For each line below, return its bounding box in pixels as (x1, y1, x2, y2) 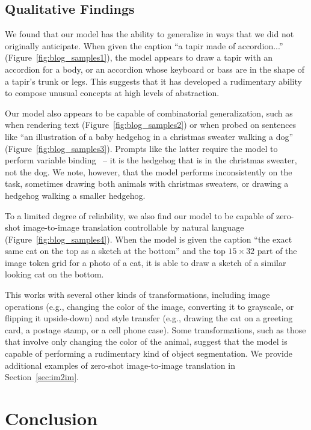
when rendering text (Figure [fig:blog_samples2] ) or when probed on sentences (5, 118, 297, 131)
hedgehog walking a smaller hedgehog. (5, 189, 146, 201)
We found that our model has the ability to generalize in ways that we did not (5, 28, 294, 40)
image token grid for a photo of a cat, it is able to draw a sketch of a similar (5, 256, 286, 268)
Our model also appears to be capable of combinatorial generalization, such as (5, 106, 293, 119)
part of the (257, 244, 297, 257)
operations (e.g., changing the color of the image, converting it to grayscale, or (5, 300, 294, 312)
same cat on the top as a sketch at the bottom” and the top (5, 244, 226, 257)
